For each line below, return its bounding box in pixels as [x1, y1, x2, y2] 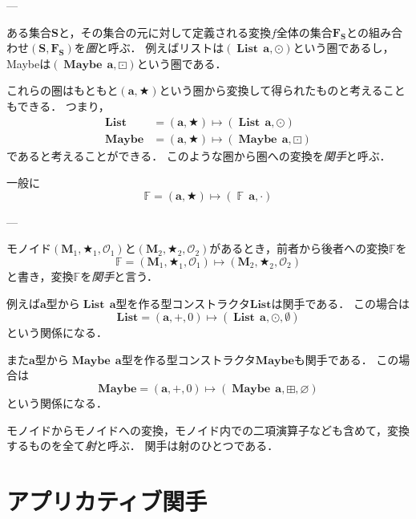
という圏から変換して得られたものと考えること [159, 82, 406, 99]
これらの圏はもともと [6, 82, 119, 99]
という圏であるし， [293, 39, 394, 56]
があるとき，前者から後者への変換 [209, 240, 389, 257]
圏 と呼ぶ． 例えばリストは [85, 39, 224, 56]
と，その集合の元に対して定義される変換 [58, 23, 271, 40]
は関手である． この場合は [271, 294, 410, 311]
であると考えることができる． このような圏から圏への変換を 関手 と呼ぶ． [6, 147, 391, 164]
